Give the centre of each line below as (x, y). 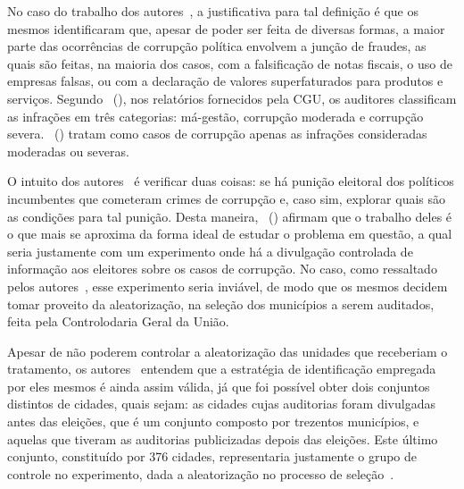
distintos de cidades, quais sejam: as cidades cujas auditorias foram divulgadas (221, 404)
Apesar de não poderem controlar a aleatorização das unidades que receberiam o (228, 351)
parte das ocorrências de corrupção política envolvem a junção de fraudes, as (217, 46)
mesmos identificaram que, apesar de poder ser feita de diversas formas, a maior (226, 28)
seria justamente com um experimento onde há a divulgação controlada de (210, 251)
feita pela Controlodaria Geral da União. (118, 321)
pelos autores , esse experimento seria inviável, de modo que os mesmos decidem (228, 286)
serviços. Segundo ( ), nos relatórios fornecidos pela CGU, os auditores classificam (232, 98)
